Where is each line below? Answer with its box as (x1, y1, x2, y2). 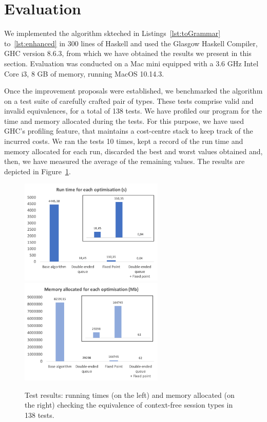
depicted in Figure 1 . (4, 166, 71, 176)
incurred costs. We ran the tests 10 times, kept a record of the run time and (4, 136, 243, 146)
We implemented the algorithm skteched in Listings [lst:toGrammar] (4, 28, 221, 39)
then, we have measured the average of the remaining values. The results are (4, 156, 245, 167)
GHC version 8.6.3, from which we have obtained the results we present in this (4, 48, 252, 59)
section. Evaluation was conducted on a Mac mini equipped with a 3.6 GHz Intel (4, 58, 259, 68)
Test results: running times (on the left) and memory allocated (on (25, 389, 235, 400)
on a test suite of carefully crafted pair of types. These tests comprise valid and (4, 95, 254, 106)
